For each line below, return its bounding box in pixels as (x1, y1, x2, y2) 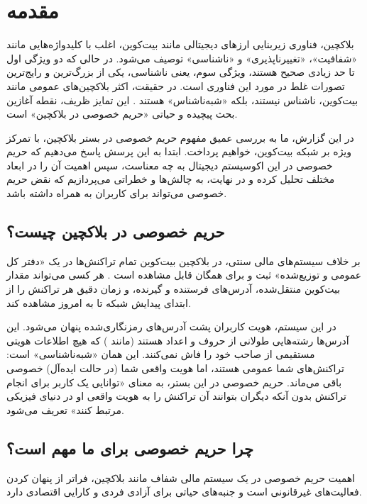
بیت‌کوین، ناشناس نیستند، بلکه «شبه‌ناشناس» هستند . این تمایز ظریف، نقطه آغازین (6, 92, 358, 107)
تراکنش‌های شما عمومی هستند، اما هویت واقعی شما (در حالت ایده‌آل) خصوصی (6, 361, 344, 376)
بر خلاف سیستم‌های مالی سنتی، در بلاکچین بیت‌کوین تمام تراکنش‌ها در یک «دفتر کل (6, 253, 361, 268)
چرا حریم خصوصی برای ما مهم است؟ (6, 437, 253, 459)
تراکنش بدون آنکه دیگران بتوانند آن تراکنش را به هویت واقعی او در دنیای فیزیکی (6, 388, 346, 403)
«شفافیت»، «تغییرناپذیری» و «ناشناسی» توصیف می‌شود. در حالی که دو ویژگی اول (6, 50, 358, 65)
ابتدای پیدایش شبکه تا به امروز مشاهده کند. (6, 295, 191, 310)
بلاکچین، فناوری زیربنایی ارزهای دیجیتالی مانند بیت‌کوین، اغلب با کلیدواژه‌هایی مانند (6, 37, 354, 52)
